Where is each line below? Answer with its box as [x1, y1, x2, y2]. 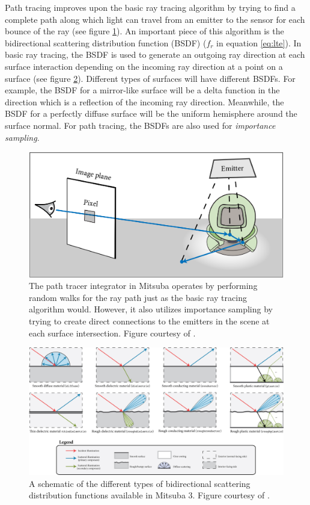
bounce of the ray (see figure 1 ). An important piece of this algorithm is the [5, 25, 284, 37]
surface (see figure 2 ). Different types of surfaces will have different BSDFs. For [5, 72, 296, 84]
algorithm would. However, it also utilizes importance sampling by [29, 303, 273, 315]
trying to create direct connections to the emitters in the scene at [29, 314, 270, 327]
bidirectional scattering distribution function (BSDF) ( [5, 36, 207, 49]
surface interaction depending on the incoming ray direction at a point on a [5, 60, 283, 72]
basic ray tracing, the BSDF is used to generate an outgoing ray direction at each [5, 48, 305, 61]
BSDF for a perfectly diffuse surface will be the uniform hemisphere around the [5, 107, 297, 120]
